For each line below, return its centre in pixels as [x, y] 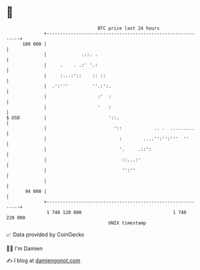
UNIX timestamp [127, 223]
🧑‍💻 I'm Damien [25, 248]
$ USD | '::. [63, 118]
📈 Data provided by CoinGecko [45, 235]
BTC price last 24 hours [129, 28]
